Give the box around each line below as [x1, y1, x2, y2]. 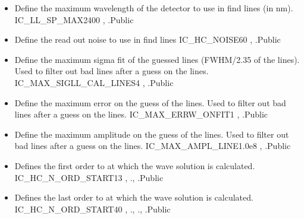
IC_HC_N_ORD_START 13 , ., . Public [14, 171, 164, 183]
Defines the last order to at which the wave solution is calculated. [14, 191, 253, 204]
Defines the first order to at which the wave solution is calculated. [14, 159, 255, 172]
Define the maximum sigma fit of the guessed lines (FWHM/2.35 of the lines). [14, 53, 300, 65]
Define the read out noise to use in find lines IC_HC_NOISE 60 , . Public [14, 33, 281, 46]
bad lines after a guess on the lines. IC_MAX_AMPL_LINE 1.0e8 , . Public [14, 139, 291, 152]
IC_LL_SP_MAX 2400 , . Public [14, 13, 134, 26]
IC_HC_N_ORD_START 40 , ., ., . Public [14, 202, 171, 215]
